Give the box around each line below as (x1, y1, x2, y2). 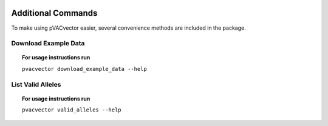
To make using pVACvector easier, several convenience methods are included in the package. (11, 24, 246, 31)
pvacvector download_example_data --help (22, 65, 147, 72)
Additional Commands (11, 8, 98, 18)
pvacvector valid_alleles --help (22, 107, 121, 113)
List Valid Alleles (11, 80, 61, 88)
